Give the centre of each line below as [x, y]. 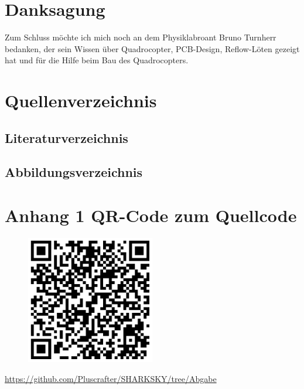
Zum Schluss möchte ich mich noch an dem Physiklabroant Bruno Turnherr [141, 37]
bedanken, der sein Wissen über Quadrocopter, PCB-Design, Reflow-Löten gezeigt [152, 48]
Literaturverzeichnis [66, 137]
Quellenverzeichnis [81, 100]
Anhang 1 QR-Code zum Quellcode [151, 215]
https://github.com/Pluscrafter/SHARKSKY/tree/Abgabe [111, 378]
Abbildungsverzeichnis [74, 172]
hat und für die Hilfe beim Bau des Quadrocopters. [97, 60]
